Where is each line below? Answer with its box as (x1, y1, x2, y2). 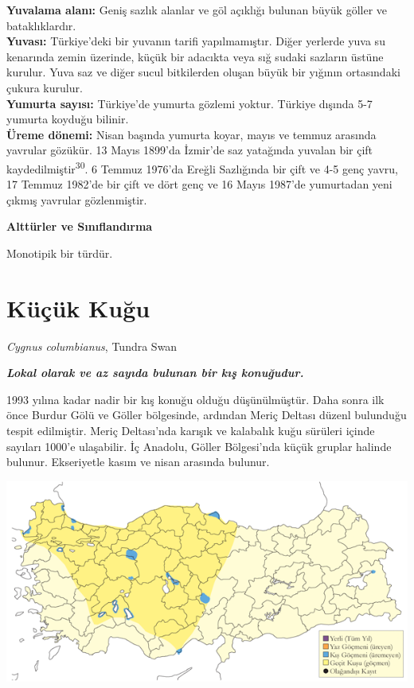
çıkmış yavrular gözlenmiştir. (6, 191, 147, 208)
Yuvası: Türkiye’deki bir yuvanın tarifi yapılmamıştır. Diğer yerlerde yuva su (6, 33, 385, 49)
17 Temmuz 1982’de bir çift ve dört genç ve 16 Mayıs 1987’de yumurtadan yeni (6, 176, 393, 192)
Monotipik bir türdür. (6, 244, 113, 261)
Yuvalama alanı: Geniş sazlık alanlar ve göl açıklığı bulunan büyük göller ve (6, 2, 388, 17)
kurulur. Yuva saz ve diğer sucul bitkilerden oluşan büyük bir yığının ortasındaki (6, 64, 400, 80)
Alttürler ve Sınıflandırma (6, 218, 153, 235)
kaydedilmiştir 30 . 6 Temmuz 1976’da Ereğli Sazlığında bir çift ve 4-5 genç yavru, (6, 157, 398, 177)
